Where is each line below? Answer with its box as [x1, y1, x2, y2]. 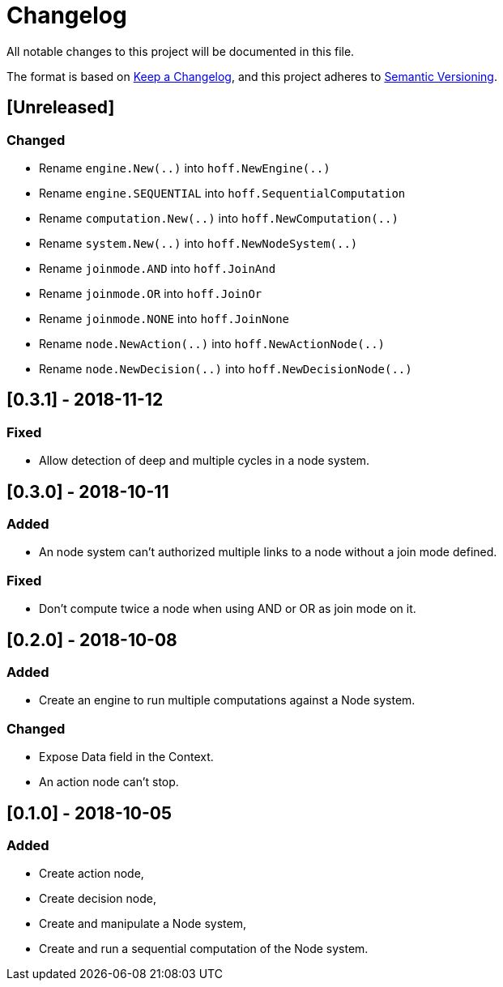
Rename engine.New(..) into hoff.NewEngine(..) [39, 160, 330, 175]
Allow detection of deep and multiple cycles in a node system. [39, 453, 370, 468]
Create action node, [39, 866, 144, 881]
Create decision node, [39, 891, 156, 906]
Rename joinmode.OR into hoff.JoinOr [39, 286, 262, 300]
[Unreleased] [6, 97, 115, 118]
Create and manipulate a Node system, [39, 917, 247, 931]
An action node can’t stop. [39, 775, 179, 789]
